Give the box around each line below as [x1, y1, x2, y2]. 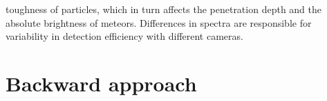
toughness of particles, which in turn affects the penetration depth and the [6, 2, 322, 16]
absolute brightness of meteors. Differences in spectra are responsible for [6, 15, 312, 30]
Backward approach [6, 69, 197, 97]
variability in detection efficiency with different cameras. [6, 29, 243, 43]
